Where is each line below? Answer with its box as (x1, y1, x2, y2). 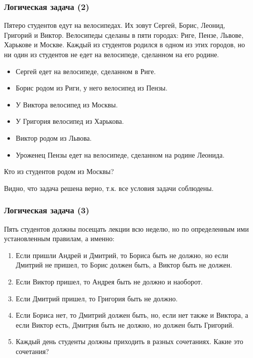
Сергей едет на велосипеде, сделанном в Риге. (15, 66, 156, 76)
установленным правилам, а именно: (4, 233, 115, 244)
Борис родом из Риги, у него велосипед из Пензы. (15, 83, 168, 93)
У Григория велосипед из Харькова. (15, 116, 124, 126)
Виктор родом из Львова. (15, 132, 92, 143)
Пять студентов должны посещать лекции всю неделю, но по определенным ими (4, 223, 249, 234)
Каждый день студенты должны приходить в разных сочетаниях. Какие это (15, 336, 244, 347)
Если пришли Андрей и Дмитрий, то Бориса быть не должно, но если (15, 250, 229, 260)
